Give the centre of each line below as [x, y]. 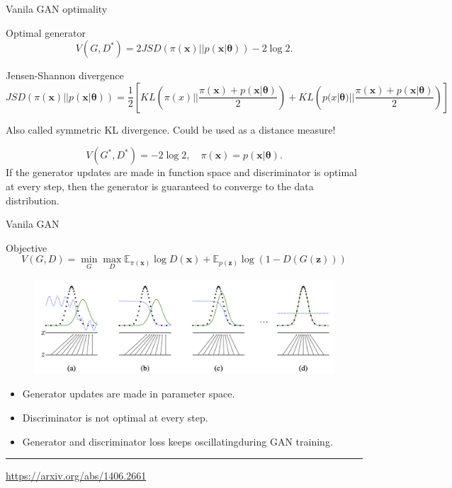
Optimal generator [46, 32]
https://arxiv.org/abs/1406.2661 [76, 476]
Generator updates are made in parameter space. [129, 394]
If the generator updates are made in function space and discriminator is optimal [181, 172]
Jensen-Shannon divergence [65, 75]
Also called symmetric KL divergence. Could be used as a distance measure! [171, 129]
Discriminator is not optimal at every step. [115, 417]
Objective [27, 247]
